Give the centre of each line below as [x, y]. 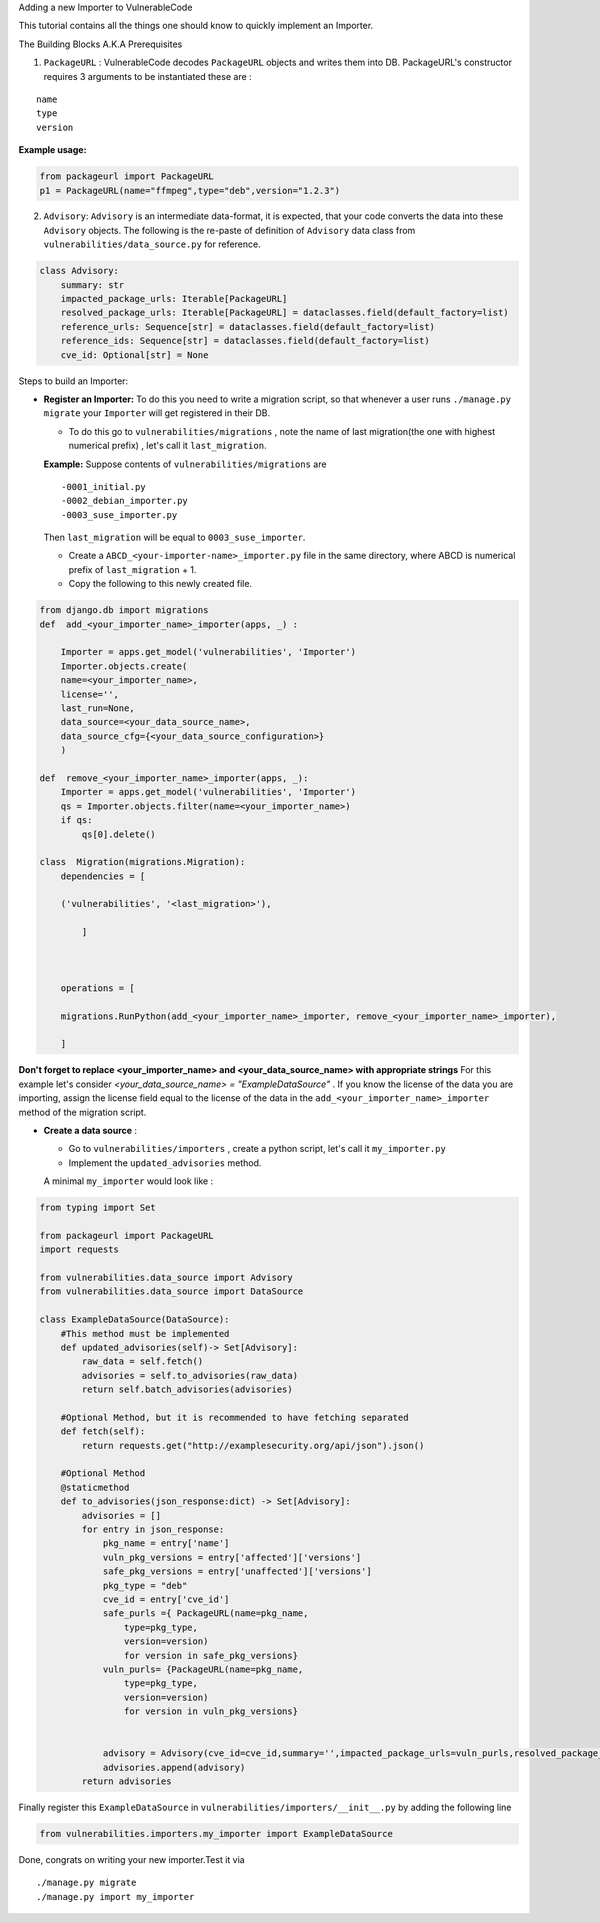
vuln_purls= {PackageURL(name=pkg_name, [203, 1669]
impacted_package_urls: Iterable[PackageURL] [174, 299]
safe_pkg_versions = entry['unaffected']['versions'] [237, 1571]
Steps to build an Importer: [73, 381]
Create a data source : [90, 1130]
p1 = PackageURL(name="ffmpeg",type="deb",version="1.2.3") [190, 190]
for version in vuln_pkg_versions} [211, 1711]
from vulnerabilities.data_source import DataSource [171, 1291]
